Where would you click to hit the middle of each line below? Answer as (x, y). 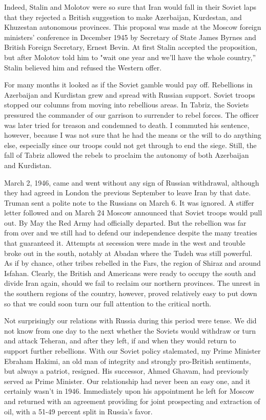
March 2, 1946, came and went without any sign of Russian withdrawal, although (132, 182)
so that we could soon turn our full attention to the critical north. (108, 303)
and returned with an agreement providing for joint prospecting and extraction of (132, 401)
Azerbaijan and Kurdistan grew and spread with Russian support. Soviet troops (130, 94)
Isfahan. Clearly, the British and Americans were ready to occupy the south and (130, 273)
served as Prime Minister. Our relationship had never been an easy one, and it (127, 381)
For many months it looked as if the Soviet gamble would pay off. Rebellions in (128, 85)
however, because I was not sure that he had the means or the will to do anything (133, 135)
